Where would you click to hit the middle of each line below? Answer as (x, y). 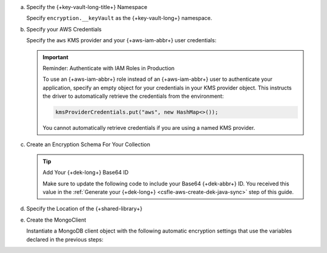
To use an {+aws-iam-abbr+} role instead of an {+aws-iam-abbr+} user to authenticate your (157, 79)
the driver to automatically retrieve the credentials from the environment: (133, 96)
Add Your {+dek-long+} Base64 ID (86, 173)
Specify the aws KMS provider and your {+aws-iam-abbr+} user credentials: (121, 40)
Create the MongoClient (56, 220)
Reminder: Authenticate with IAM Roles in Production (109, 68)
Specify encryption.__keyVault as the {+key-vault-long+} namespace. (119, 18)
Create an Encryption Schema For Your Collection (88, 144)
